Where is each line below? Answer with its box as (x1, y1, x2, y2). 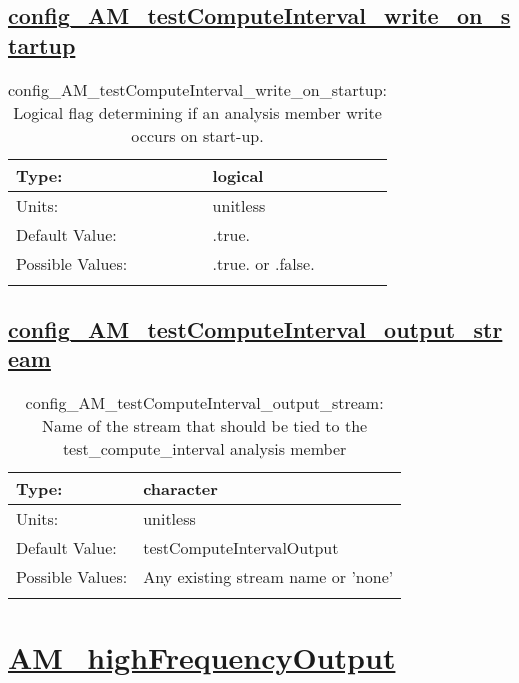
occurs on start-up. (131, 123, 264, 147)
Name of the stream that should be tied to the (42, 414, 368, 438)
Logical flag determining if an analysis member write (13, 100, 382, 124)
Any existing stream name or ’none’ (143, 565, 394, 589)
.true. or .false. (212, 251, 315, 275)
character (143, 477, 218, 501)
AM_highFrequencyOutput (8, 637, 396, 678)
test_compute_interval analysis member (62, 437, 347, 461)
